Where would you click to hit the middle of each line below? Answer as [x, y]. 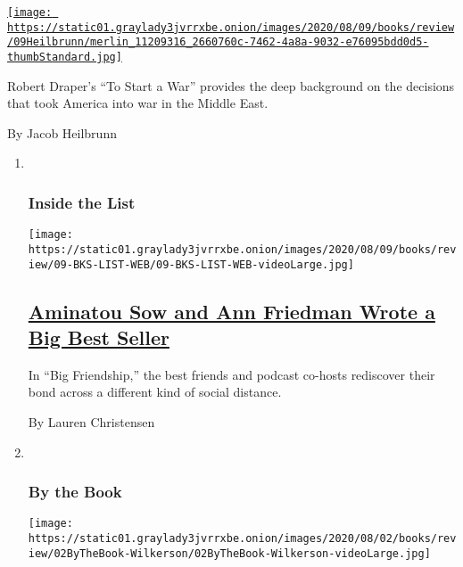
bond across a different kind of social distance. [155, 392]
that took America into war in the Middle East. [138, 103]
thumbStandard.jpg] [65, 57]
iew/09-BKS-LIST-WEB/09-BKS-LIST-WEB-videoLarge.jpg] [191, 264]
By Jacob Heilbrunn [62, 132]
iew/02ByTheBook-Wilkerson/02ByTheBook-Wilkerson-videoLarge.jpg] [229, 553]
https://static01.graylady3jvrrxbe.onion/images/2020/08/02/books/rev [242, 539]
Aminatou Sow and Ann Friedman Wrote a [231, 311]
